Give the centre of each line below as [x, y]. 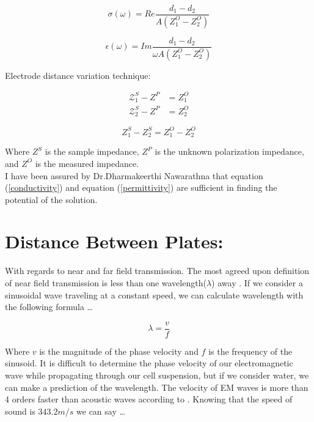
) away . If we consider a [257, 283]
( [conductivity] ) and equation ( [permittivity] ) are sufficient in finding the [141, 187]
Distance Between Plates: [114, 241]
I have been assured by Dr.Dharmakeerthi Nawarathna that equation [134, 175]
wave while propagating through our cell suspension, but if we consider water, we [157, 375]
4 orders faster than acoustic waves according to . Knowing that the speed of [149, 399]
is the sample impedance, [92, 151]
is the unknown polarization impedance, [229, 151]
